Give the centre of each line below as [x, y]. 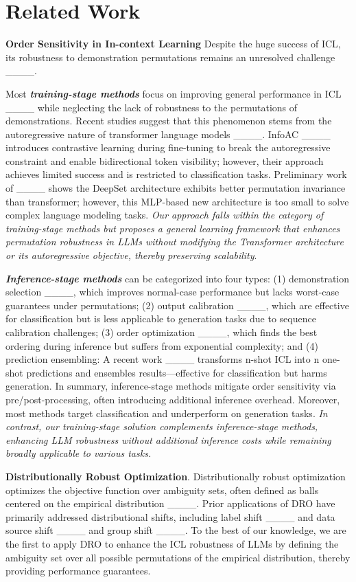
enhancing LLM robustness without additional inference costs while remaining [168, 439]
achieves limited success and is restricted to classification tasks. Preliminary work [176, 174]
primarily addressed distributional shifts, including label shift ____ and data [170, 516]
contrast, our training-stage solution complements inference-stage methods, [162, 426]
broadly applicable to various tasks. [79, 453]
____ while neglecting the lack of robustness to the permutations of [152, 107]
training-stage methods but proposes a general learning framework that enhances [173, 228]
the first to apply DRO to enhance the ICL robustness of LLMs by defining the [172, 543]
